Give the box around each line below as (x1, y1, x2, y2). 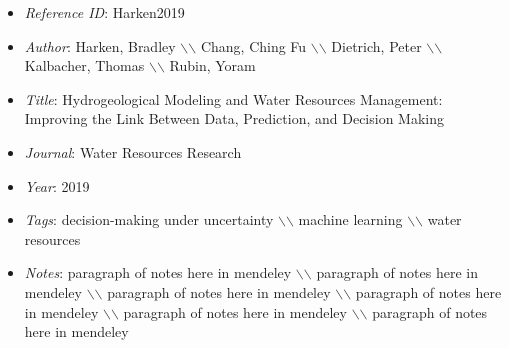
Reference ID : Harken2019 (24, 2, 185, 22)
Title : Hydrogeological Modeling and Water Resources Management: (24, 88, 443, 109)
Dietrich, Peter (331, 35, 422, 56)
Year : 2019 (24, 175, 90, 196)
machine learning (298, 209, 403, 230)
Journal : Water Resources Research (24, 141, 242, 162)
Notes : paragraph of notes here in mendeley (24, 262, 292, 283)
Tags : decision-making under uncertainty (24, 209, 274, 230)
